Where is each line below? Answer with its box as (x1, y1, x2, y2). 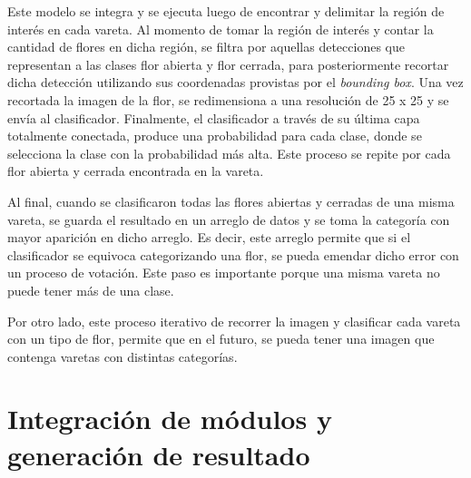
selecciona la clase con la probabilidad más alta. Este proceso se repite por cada (7, 143, 451, 162)
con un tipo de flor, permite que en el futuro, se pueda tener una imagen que (7, 329, 435, 348)
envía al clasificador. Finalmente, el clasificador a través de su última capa (7, 108, 420, 127)
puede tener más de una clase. (7, 280, 174, 299)
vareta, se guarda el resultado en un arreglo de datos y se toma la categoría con (7, 210, 450, 229)
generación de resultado (7, 435, 310, 473)
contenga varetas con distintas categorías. (7, 346, 238, 366)
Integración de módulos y (7, 400, 332, 437)
